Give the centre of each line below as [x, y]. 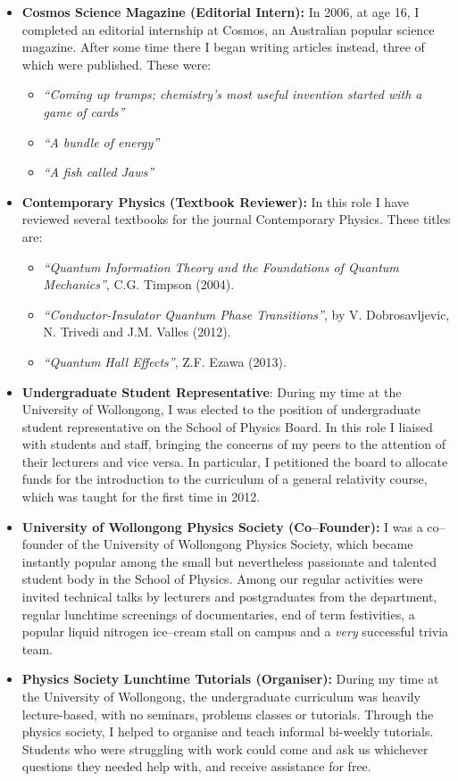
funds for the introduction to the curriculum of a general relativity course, [225, 479]
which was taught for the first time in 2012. [141, 497]
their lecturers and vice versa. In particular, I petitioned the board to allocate [235, 461]
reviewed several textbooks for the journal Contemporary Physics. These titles [236, 219]
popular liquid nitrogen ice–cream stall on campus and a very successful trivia [235, 631]
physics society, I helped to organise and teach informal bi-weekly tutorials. [228, 731]
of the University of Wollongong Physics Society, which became [240, 544]
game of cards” [84, 111]
